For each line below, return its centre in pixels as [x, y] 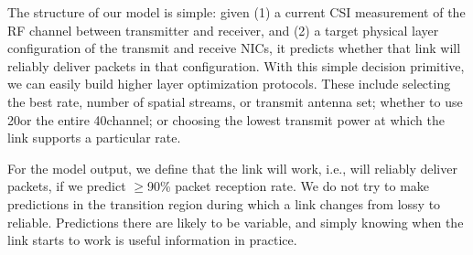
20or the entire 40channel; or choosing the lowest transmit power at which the [226, 119]
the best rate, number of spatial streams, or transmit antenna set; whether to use [235, 101]
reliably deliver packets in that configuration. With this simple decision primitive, [236, 65]
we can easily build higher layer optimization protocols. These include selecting [229, 84]
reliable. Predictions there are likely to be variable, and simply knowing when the [236, 222]
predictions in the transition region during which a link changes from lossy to [224, 203]
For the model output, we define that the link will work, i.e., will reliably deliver [232, 168]
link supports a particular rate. [94, 138]
